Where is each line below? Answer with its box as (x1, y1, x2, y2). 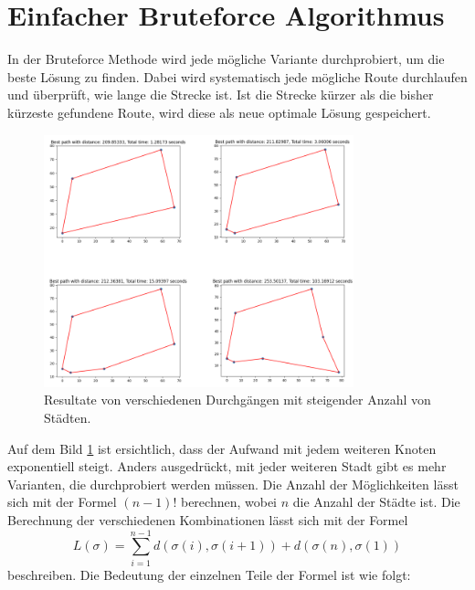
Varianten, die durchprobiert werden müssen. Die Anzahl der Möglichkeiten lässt (7, 474, 459, 493)
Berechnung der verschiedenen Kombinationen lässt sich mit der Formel (7, 510, 408, 529)
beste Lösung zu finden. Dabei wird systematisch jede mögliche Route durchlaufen (7, 67, 468, 86)
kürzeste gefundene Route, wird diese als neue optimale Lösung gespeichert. (7, 102, 431, 121)
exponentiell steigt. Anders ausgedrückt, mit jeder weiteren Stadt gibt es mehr (7, 457, 447, 476)
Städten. (44, 407, 91, 427)
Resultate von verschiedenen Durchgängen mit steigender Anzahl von (44, 390, 431, 409)
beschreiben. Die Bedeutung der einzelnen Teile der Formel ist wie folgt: (7, 564, 411, 584)
